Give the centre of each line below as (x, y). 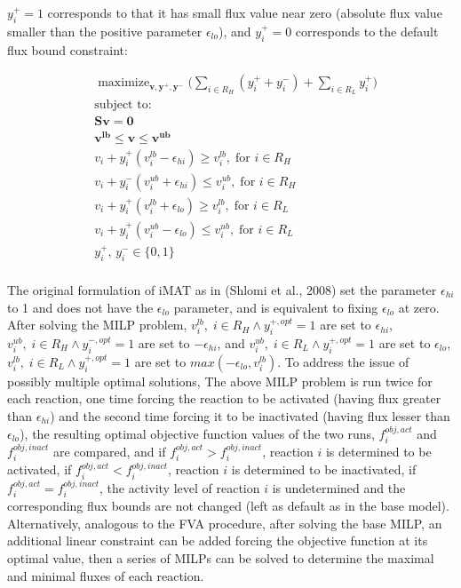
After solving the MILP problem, (97, 325)
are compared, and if (109, 451)
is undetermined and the (339, 487)
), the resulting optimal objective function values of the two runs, (197, 433)
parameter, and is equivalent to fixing (276, 307)
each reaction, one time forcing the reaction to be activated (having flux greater (224, 398)
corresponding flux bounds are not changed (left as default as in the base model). (228, 506)
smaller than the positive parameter (105, 31)
